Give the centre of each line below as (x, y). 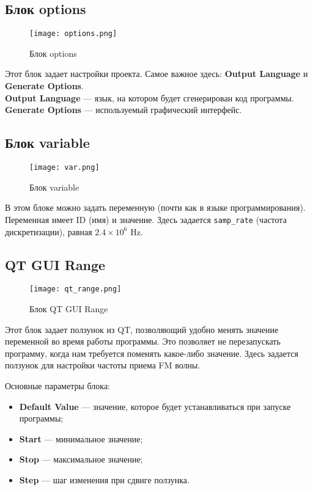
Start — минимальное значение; (81, 438)
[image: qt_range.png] (75, 289)
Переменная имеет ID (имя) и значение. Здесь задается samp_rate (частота (146, 219)
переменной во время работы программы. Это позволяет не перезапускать (143, 341)
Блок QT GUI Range (69, 308)
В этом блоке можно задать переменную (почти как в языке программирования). (155, 207)
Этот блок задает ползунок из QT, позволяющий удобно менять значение (142, 329)
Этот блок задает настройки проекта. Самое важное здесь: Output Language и (156, 74)
